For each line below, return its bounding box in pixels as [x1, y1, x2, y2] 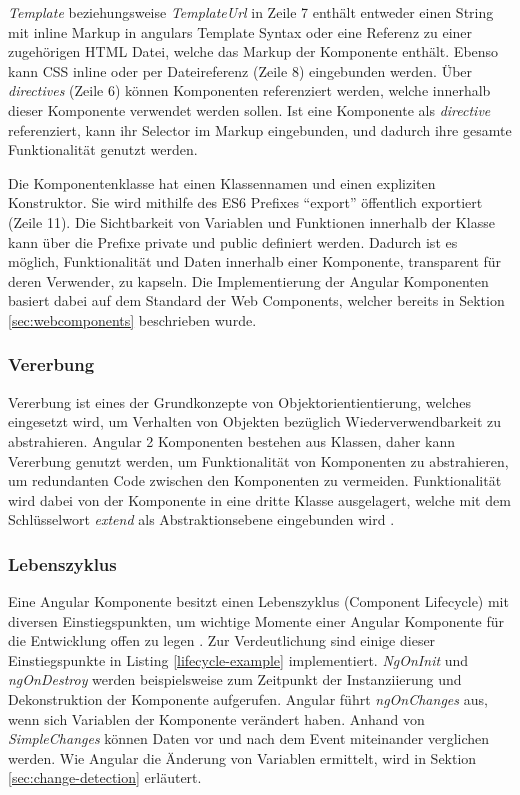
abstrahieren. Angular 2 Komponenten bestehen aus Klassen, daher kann [8, 430, 456, 451]
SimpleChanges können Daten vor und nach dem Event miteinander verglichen [8, 728, 490, 749]
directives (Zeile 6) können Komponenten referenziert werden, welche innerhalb [8, 80, 491, 101]
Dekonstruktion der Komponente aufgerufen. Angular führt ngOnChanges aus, [8, 689, 488, 710]
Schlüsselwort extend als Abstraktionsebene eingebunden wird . [8, 509, 395, 530]
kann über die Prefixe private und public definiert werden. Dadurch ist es [8, 231, 458, 252]
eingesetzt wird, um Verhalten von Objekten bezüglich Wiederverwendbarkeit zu [8, 411, 502, 432]
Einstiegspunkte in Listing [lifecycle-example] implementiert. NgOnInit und [8, 649, 469, 670]
